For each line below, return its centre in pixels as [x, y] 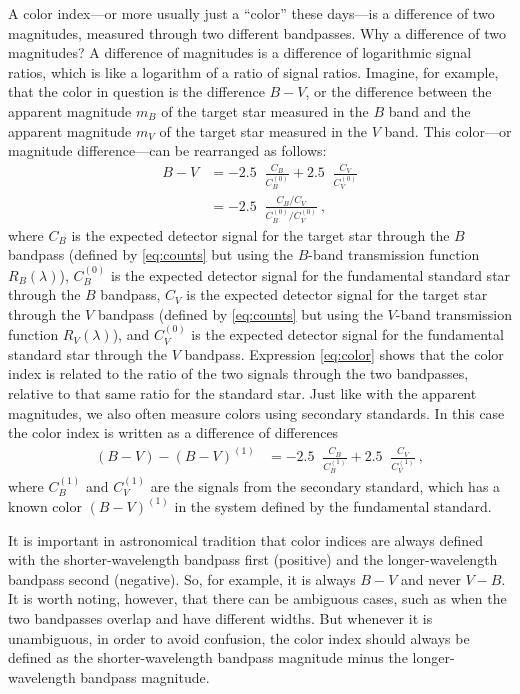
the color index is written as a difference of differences [173, 432]
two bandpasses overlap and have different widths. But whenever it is [220, 617]
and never [430, 578]
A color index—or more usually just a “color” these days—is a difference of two [251, 13]
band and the [429, 110]
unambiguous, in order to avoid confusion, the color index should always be [239, 637]
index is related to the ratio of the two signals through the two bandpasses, [238, 373]
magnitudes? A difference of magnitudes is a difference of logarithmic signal [240, 52]
